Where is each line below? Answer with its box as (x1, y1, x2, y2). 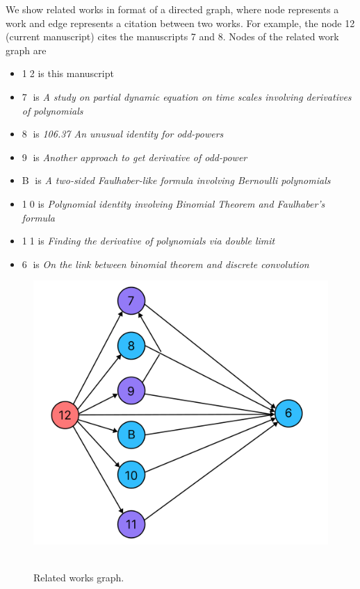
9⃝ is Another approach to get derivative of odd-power (22, 149, 247, 164)
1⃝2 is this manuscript (22, 66, 114, 81)
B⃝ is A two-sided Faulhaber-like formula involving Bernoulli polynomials (22, 173, 331, 188)
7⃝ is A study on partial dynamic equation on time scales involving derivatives (22, 89, 352, 103)
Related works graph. (33, 570, 124, 584)
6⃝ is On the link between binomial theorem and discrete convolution (22, 256, 309, 271)
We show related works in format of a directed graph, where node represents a (6, 2, 339, 16)
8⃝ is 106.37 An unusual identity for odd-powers (22, 126, 224, 141)
